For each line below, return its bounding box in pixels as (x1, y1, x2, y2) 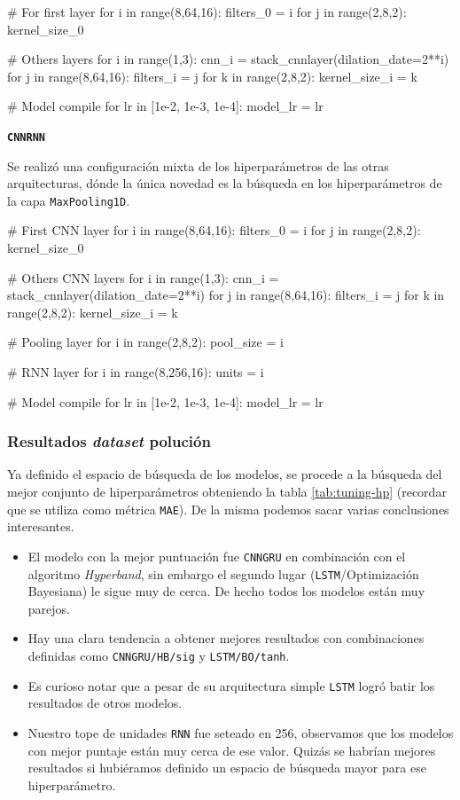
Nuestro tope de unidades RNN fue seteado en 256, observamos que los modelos (27, 723, 454, 741)
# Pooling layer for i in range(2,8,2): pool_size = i (7, 333, 284, 351)
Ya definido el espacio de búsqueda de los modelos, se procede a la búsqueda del (7, 465, 442, 483)
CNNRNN (7, 130, 45, 144)
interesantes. (7, 517, 74, 536)
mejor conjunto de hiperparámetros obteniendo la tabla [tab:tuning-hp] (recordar (7, 482, 447, 501)
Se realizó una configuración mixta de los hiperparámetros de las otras (7, 156, 389, 175)
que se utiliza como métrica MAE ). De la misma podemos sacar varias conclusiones (7, 499, 449, 518)
